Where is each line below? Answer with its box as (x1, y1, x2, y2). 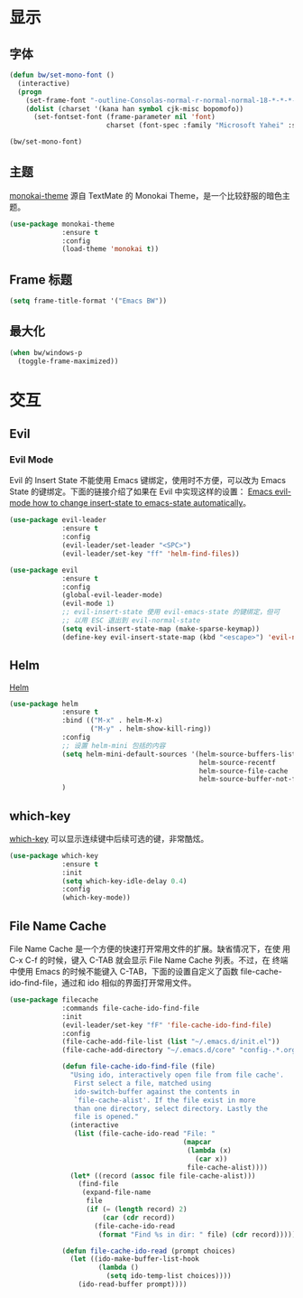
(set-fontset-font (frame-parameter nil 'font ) (32, 113, 216, 122)
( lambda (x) (186, 1145, 232, 1155)
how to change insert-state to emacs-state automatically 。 (32, 498, 252, 509)
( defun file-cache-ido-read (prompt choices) (61, 1247, 236, 1256)
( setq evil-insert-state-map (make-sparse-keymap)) (61, 624, 260, 633)
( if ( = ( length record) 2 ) (86, 1205, 188, 1214)
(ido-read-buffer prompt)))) (78, 1280, 188, 1289)
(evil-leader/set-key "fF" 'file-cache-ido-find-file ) (61, 1021, 272, 1030)
